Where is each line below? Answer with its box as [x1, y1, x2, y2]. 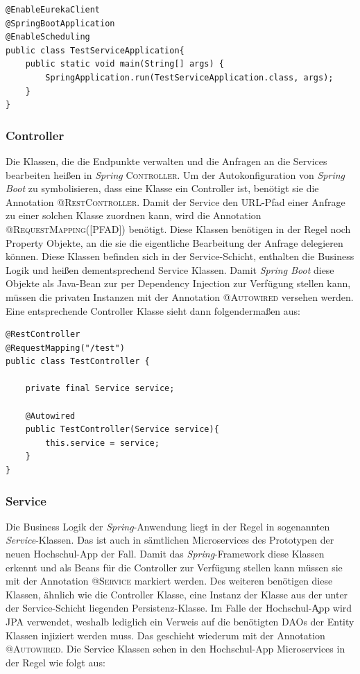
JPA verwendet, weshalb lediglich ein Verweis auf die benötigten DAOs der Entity [6, 614, 354, 628]
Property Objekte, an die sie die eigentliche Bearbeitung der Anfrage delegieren [6, 235, 343, 250]
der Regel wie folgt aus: [6, 655, 105, 669]
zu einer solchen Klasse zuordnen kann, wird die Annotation [6, 208, 262, 223]
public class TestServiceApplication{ [6, 45, 185, 55]
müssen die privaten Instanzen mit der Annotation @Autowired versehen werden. [6, 289, 354, 304]
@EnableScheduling [6, 32, 90, 42]
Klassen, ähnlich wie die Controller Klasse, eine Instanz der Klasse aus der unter [6, 587, 348, 601]
